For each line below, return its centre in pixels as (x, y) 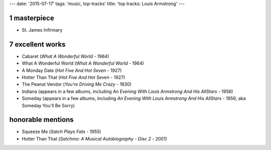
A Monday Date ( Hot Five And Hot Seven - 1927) (72, 70)
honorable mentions (41, 120)
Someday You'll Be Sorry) (48, 105)
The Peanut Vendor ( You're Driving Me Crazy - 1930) (77, 84)
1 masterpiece (32, 18)
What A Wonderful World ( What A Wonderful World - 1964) (83, 63)
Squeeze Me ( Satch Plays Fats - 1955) (61, 132)
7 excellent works (37, 44)
